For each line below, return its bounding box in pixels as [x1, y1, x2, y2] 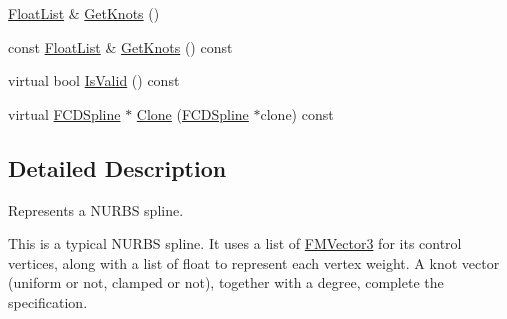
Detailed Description [8, 152, 227, 183]
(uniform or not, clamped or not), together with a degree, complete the [8, 272, 444, 293]
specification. [8, 291, 88, 312]
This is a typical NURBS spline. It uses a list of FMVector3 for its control [8, 233, 462, 254]
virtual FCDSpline [8, 103, 121, 124]
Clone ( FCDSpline [136, 103, 249, 124]
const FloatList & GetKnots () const [8, 36, 233, 57]
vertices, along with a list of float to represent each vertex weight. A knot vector [8, 252, 500, 273]
